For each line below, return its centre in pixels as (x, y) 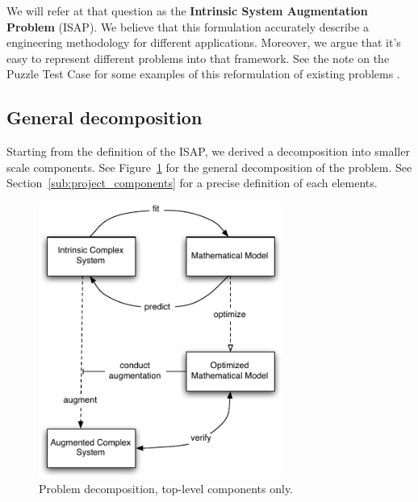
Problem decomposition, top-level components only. (166, 489)
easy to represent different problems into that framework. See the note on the (198, 58)
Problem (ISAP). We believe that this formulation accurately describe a (188, 26)
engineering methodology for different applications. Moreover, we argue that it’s (204, 42)
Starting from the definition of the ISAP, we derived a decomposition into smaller (208, 151)
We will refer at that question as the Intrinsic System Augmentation (187, 10)
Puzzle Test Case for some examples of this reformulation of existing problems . (203, 74)
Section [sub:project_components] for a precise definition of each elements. (192, 183)
